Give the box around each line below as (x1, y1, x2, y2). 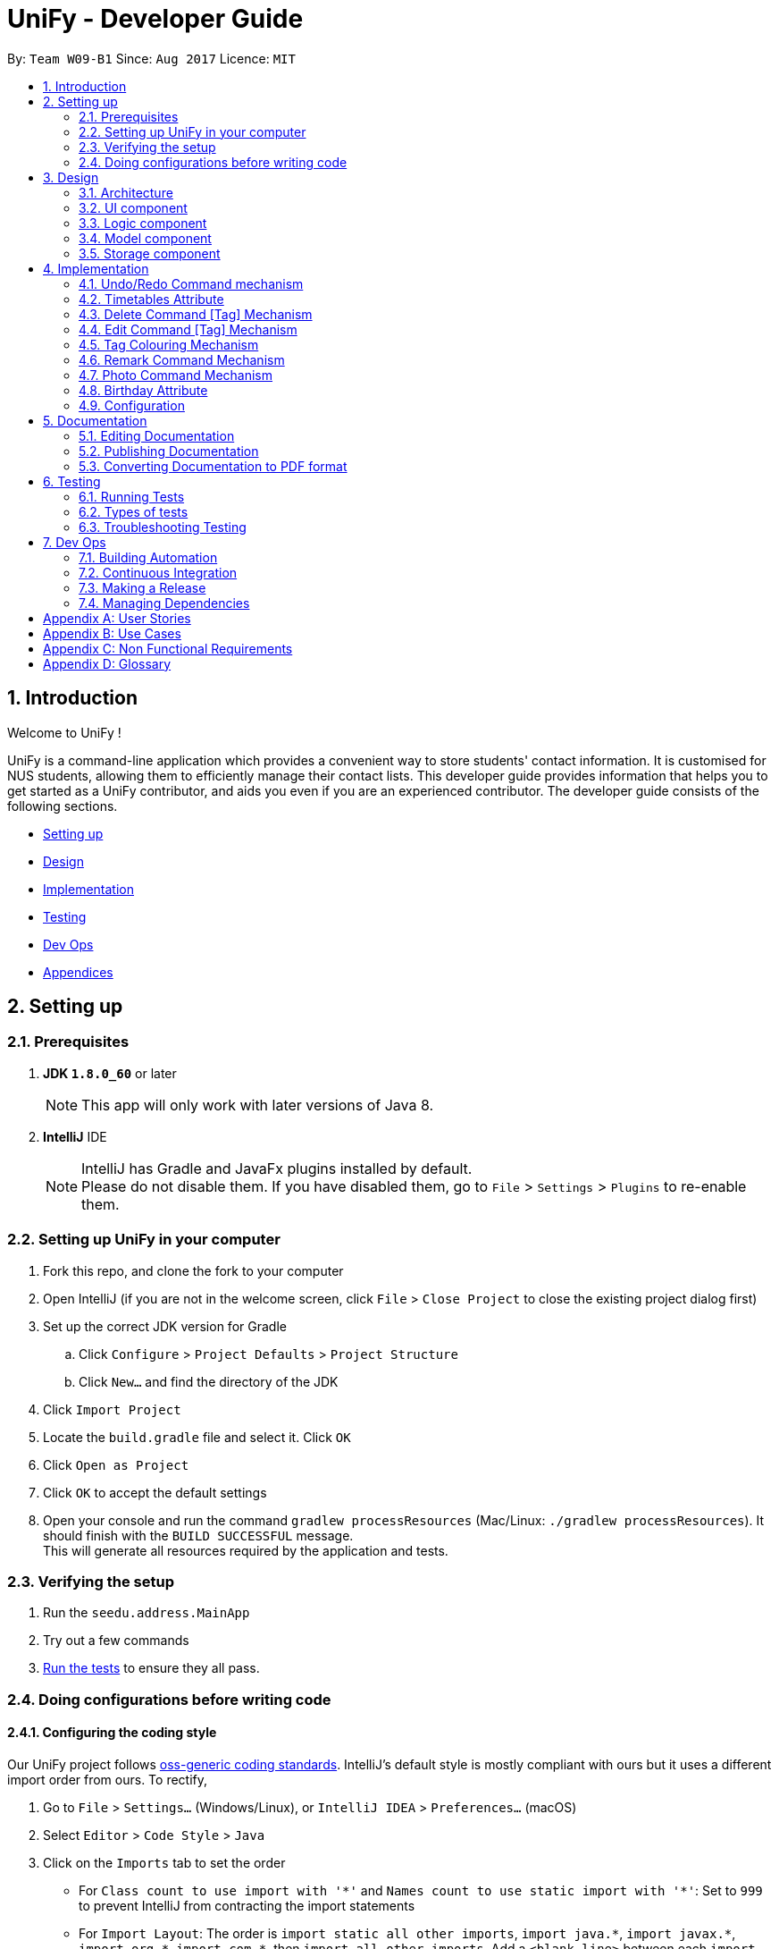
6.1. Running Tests (79, 488, 185, 504)
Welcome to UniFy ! (7, 724, 121, 740)
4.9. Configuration (79, 397, 185, 413)
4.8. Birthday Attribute (79, 382, 208, 398)
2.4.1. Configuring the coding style (7, 1725, 217, 1741)
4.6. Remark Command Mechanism (79, 351, 285, 367)
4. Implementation (43, 260, 149, 276)
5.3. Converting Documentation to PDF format (79, 458, 348, 474)
